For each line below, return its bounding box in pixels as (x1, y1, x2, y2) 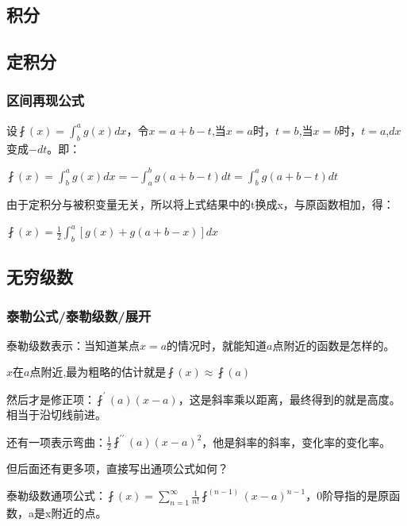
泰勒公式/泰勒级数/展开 (6, 305, 152, 325)
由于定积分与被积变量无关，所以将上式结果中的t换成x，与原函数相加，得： (6, 196, 394, 213)
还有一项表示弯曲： (6, 433, 106, 450)
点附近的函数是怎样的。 (272, 336, 395, 353)
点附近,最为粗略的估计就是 (29, 363, 167, 380)
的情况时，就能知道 (167, 336, 267, 353)
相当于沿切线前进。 (6, 406, 106, 423)
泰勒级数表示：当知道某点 (6, 336, 140, 353)
